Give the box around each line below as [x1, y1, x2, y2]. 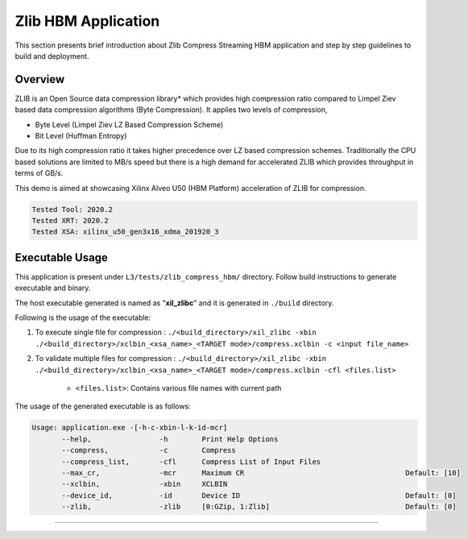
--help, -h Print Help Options [61, 434, 279, 443]
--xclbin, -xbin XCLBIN [61, 479, 228, 489]
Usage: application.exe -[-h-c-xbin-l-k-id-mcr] [31, 423, 228, 433]
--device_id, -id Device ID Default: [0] [61, 491, 457, 500]
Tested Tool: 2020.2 [31, 205, 113, 214]
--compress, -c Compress [61, 446, 237, 455]
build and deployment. [14, 51, 89, 60]
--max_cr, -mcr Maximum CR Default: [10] [61, 468, 461, 477]
